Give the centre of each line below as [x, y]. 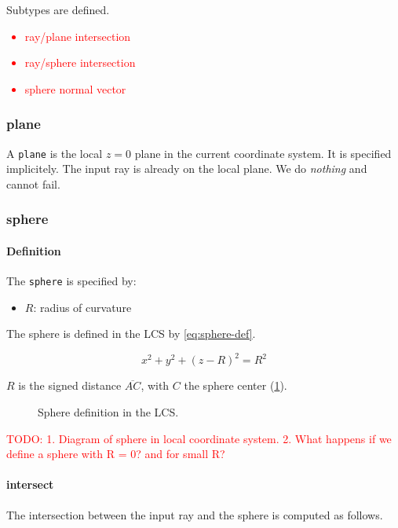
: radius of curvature [82, 307]
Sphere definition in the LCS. [108, 412]
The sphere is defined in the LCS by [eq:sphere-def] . [131, 334]
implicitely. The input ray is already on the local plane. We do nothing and [187, 169]
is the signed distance [70, 385]
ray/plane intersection [78, 36]
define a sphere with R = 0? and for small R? [116, 454]
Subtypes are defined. [58, 9]
